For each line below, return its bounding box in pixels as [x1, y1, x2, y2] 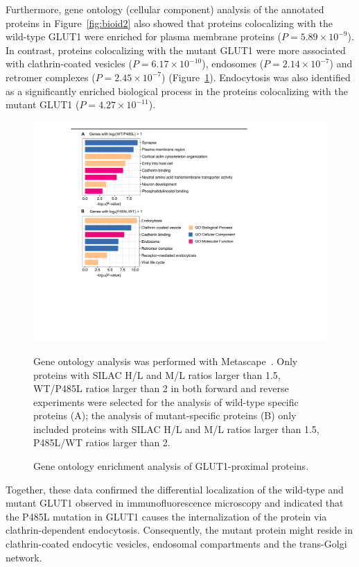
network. [6, 550, 42, 564]
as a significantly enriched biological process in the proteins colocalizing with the [6, 83, 349, 98]
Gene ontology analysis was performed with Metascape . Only [33, 353, 298, 368]
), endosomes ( [202, 56, 264, 71]
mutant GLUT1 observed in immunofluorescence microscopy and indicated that [6, 496, 344, 510]
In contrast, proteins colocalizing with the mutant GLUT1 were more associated [6, 42, 346, 57]
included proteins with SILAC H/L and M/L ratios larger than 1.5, [33, 421, 319, 436]
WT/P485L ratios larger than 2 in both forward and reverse [33, 381, 289, 396]
